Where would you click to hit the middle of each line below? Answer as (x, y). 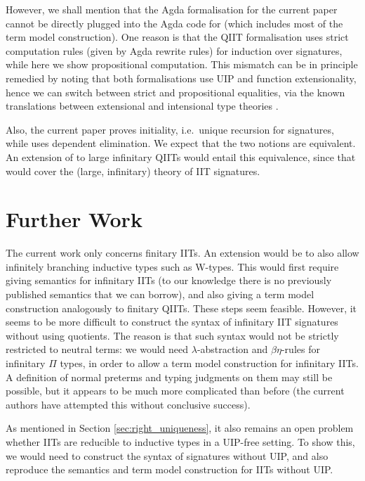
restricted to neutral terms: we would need (97, 349)
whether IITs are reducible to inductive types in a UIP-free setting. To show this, (180, 441)
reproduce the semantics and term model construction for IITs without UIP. (170, 469)
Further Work (74, 219)
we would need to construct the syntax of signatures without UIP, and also (167, 455)
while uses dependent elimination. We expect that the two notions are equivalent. (181, 143)
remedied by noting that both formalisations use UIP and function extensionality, (181, 78)
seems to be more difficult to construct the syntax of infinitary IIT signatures (172, 322)
